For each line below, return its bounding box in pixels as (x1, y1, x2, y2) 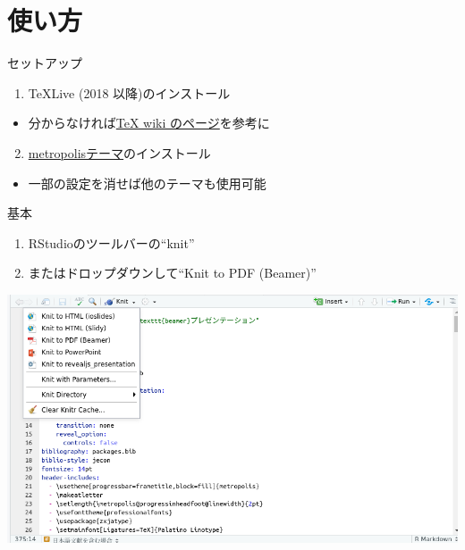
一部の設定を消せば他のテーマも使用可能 (28, 173, 266, 192)
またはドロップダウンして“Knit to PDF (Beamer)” (28, 263, 317, 282)
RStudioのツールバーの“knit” (28, 233, 195, 252)
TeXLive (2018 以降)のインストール (28, 83, 231, 102)
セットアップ (7, 54, 82, 72)
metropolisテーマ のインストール (28, 143, 211, 162)
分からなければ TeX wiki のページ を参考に (28, 113, 270, 132)
